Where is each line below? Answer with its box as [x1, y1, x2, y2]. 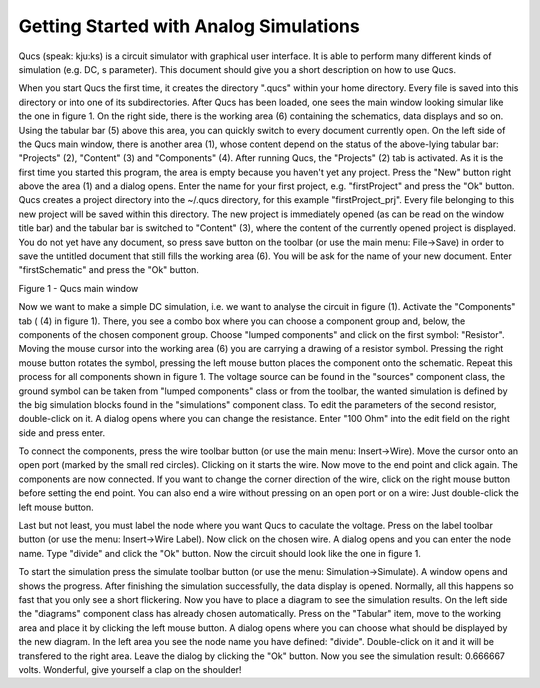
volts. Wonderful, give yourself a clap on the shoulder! [18, 663, 242, 675]
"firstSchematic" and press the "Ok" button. [18, 264, 200, 276]
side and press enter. [18, 426, 106, 439]
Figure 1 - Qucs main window [18, 282, 139, 294]
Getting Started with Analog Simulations [18, 15, 360, 37]
